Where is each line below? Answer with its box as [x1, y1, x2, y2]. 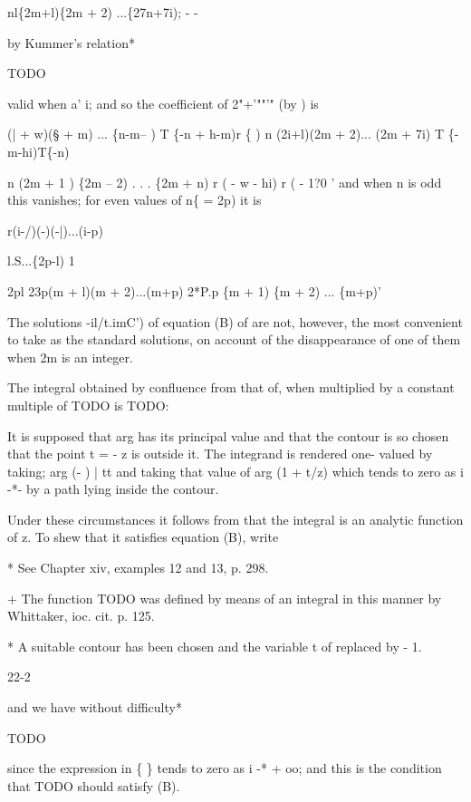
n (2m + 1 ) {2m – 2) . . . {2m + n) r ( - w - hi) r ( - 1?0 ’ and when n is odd [7, 172, 442, 191]
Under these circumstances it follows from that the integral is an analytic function [7, 509, 464, 528]
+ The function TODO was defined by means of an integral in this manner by [7, 588, 442, 607]
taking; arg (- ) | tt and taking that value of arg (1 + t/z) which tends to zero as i [7, 461, 464, 480]
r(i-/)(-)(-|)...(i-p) [7, 220, 103, 239]
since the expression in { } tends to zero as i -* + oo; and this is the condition [7, 759, 442, 778]
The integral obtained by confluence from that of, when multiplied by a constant [7, 378, 455, 397]
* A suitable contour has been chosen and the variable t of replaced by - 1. [7, 636, 422, 655]
